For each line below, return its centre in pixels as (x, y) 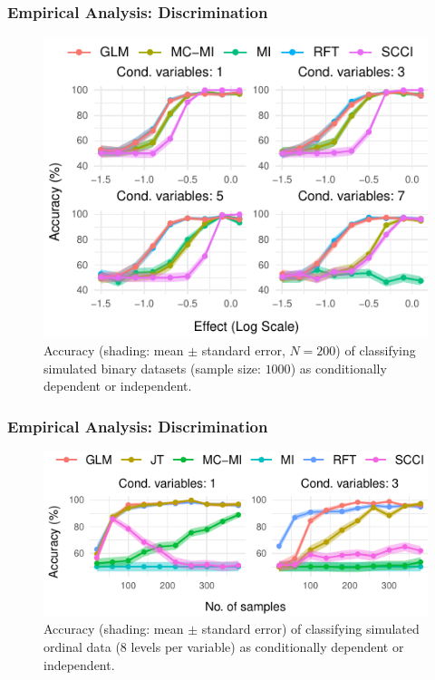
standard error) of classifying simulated (310, 629)
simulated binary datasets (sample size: (152, 368)
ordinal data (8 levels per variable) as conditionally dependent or (224, 646)
